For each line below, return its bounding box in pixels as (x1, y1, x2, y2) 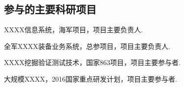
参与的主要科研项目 (4, 1, 96, 17)
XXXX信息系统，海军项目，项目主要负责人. (4, 24, 143, 35)
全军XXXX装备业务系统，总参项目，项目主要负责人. (4, 41, 170, 51)
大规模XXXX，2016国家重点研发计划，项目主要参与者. (4, 73, 177, 84)
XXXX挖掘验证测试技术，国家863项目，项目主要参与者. (4, 57, 181, 67)
